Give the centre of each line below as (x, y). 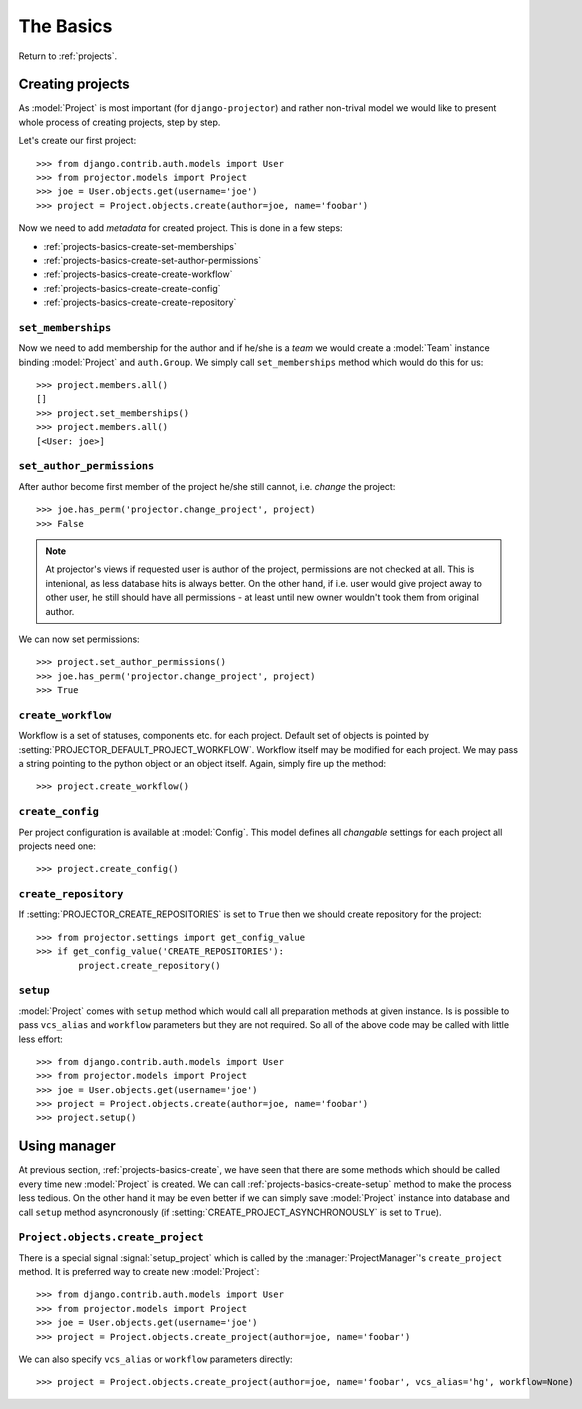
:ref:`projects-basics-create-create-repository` (140, 302)
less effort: (41, 1039)
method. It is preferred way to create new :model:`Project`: (139, 1272)
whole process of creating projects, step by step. (119, 122)
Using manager (67, 1146)
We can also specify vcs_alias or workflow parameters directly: (156, 1359)
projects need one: (57, 846)
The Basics (65, 26)
